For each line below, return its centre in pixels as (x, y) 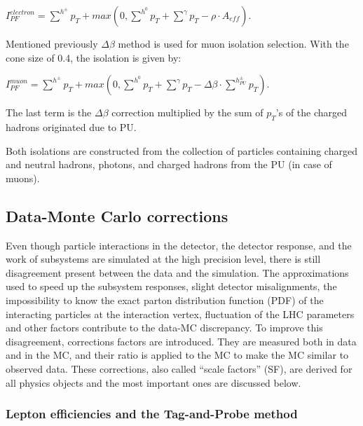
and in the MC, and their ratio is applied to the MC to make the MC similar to (177, 355)
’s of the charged (311, 112)
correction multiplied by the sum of (187, 112)
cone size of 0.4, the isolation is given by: (94, 57)
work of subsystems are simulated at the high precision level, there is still (163, 259)
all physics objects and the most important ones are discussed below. (153, 382)
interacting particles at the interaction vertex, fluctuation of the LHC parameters (180, 314)
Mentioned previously (52, 43)
